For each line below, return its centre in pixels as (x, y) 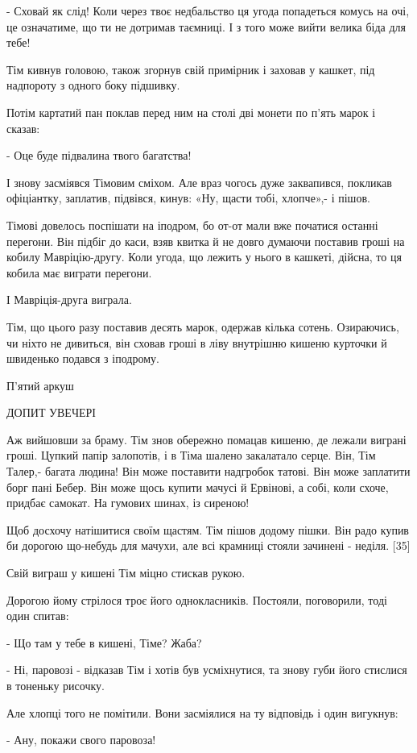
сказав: (23, 128)
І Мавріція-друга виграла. (69, 300)
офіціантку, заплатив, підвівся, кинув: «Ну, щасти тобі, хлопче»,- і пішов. (188, 198)
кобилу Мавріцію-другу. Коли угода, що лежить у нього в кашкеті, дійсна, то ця (204, 257)
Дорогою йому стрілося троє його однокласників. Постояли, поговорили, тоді (197, 599)
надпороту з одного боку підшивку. (93, 85)
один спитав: (38, 616)
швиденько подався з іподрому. (83, 358)
